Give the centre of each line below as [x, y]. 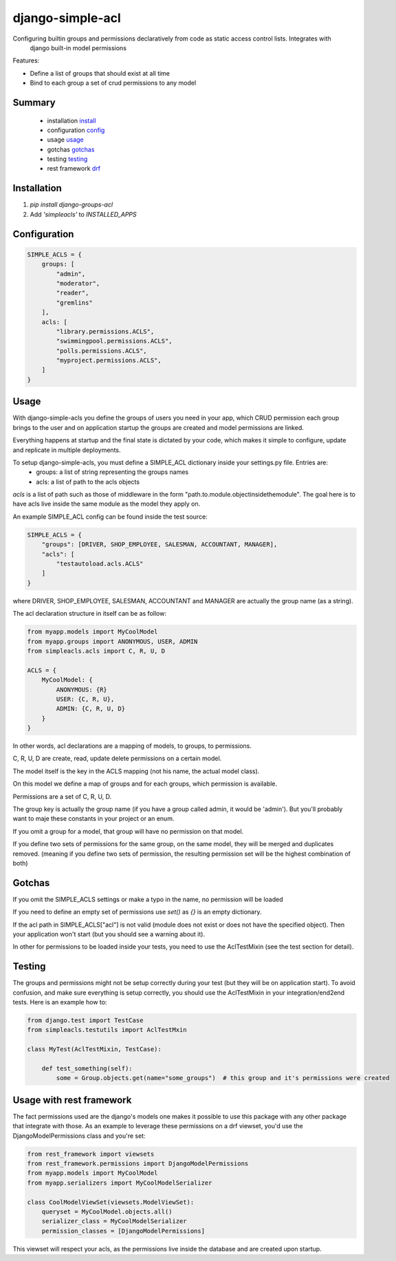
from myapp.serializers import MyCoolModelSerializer [120, 1183]
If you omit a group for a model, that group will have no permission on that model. [128, 831]
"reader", [73, 293]
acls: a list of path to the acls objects [88, 482]
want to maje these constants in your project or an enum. [93, 819]
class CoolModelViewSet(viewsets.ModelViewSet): [111, 1202]
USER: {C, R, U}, [85, 699]
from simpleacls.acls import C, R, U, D [96, 651]
